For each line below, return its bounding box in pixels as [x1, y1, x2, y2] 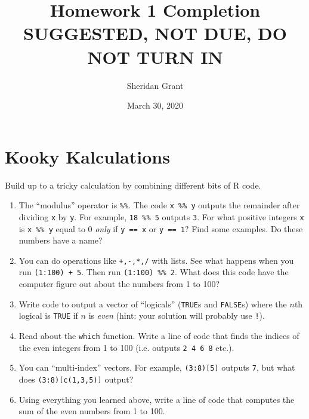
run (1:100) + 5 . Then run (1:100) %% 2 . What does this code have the [18, 266, 289, 278]
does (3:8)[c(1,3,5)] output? [18, 372, 134, 385]
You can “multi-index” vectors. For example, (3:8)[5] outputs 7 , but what [18, 361, 295, 374]
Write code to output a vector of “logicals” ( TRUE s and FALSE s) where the [18, 297, 287, 310]
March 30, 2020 [126, 99, 184, 112]
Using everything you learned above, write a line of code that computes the [18, 393, 295, 405]
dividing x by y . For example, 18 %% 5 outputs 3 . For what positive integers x [18, 210, 304, 223]
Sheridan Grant [126, 79, 184, 91]
